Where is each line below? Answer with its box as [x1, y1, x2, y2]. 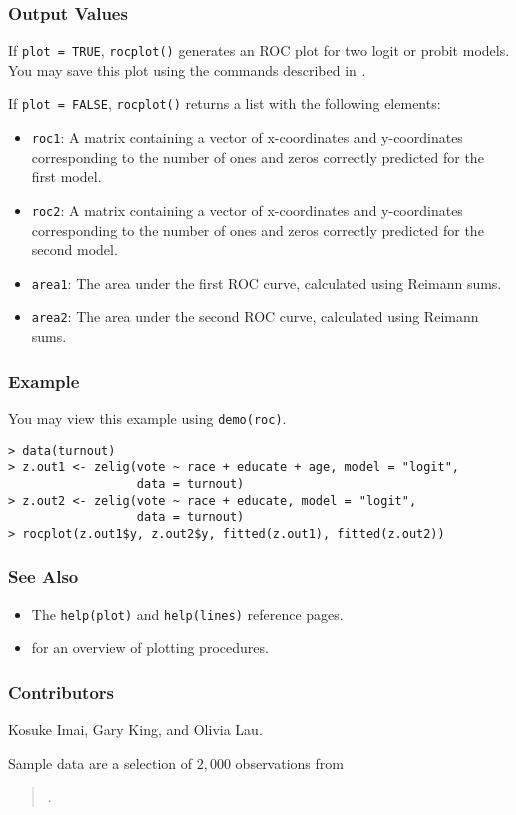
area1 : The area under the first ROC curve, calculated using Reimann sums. [31, 272, 502, 293]
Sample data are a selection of [8, 752, 193, 773]
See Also [8, 564, 79, 589]
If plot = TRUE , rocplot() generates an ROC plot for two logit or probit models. [8, 40, 510, 61]
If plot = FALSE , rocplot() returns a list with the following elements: [8, 93, 441, 114]
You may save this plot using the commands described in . [8, 59, 366, 80]
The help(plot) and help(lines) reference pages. [31, 603, 344, 624]
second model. [31, 239, 118, 260]
